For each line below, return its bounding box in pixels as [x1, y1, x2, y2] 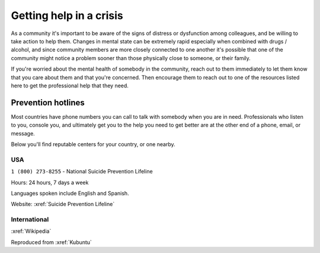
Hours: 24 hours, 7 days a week [11, 179, 89, 186]
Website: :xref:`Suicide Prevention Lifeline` [11, 201, 115, 208]
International [11, 216, 49, 224]
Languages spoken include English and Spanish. [11, 189, 130, 197]
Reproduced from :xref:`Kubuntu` [11, 238, 92, 246]
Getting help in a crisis [11, 9, 124, 22]
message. [11, 129, 35, 137]
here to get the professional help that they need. [11, 82, 129, 89]
